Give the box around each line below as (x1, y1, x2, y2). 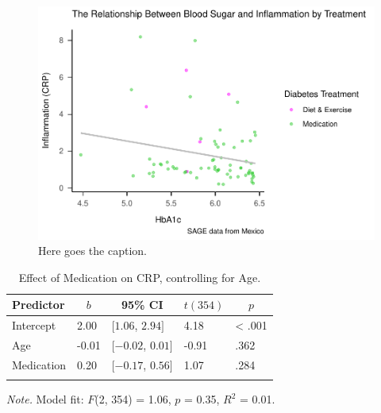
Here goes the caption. (38, 242, 147, 259)
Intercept (12, 317, 56, 334)
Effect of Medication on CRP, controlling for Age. (18, 268, 261, 285)
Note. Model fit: (6, 391, 84, 407)
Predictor (12, 296, 65, 313)
